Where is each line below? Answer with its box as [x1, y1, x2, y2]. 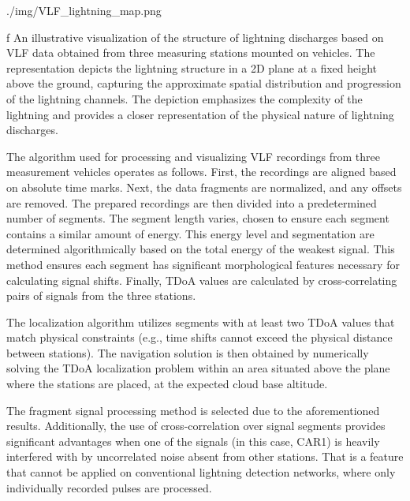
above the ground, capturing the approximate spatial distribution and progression [6, 75, 401, 92]
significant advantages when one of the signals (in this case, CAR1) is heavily [6, 432, 380, 449]
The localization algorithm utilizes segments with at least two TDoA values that [6, 313, 395, 330]
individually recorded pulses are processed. [6, 479, 212, 495]
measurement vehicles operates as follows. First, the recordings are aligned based [6, 163, 397, 180]
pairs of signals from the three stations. [6, 287, 196, 304]
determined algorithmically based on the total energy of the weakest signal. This [6, 241, 395, 257]
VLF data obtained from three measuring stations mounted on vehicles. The [6, 44, 375, 61]
